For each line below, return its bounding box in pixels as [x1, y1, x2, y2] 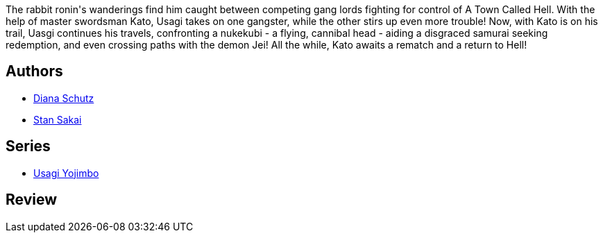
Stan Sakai [33, 113, 82, 126]
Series [6, 137, 51, 155]
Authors [6, 62, 63, 80]
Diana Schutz [33, 92, 94, 104]
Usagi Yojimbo [33, 167, 99, 179]
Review [6, 191, 58, 209]
